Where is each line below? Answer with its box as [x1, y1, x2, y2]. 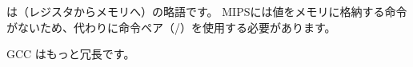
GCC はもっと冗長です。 [6, 45, 135, 62]
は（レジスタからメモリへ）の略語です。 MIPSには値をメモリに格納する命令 [6, 3, 407, 19]
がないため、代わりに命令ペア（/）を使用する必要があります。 [6, 18, 336, 35]
